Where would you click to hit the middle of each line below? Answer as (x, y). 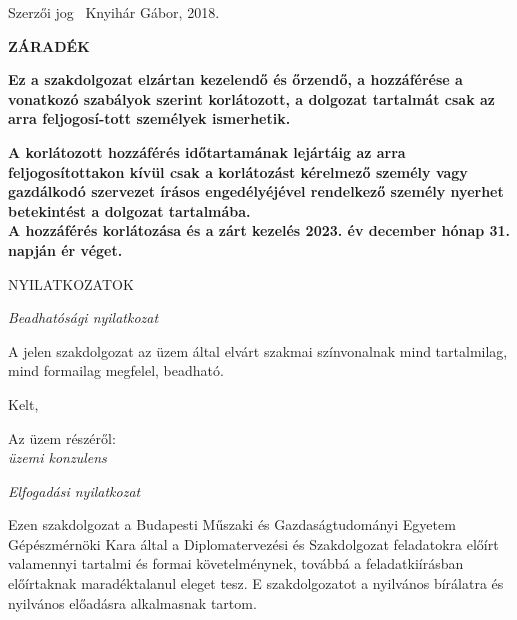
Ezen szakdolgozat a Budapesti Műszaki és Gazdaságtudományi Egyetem (232, 524)
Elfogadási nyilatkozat (74, 490)
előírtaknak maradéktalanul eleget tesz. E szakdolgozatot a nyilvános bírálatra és (256, 583)
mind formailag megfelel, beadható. (116, 370)
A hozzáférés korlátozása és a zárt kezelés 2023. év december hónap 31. (259, 230)
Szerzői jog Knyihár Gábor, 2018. (114, 12)
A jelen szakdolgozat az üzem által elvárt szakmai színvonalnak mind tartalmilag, (258, 350)
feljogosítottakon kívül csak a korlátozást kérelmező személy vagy (238, 171)
